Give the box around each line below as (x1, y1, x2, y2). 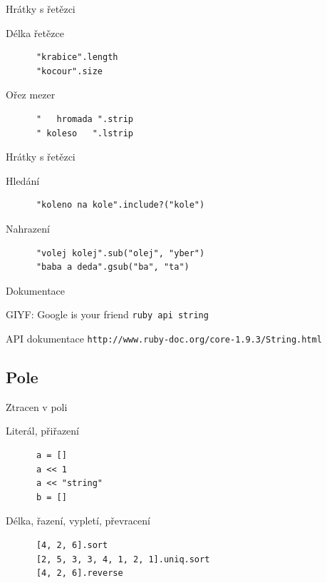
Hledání (6, 173, 40, 188)
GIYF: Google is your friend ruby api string (6, 307, 209, 322)
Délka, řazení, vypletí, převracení (6, 513, 150, 528)
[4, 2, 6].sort (36, 539, 108, 550)
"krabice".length (36, 52, 118, 63)
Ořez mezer (6, 87, 56, 102)
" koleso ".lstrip (36, 128, 133, 138)
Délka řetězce (6, 25, 64, 40)
